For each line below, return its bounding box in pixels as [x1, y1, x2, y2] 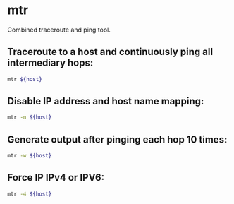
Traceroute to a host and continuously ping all [7, 46, 214, 58]
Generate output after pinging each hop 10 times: [7, 133, 228, 145]
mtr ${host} [7, 76, 42, 83]
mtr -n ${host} [7, 114, 52, 121]
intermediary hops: [7, 57, 94, 69]
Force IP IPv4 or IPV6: [7, 172, 104, 184]
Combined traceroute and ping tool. [7, 25, 111, 34]
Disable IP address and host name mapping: [7, 95, 204, 107]
